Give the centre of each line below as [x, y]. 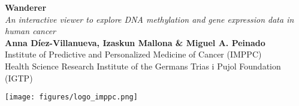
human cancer [30, 31]
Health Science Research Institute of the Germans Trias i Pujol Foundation [143, 66]
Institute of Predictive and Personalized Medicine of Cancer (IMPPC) [133, 54]
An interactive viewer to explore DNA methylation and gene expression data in [149, 19]
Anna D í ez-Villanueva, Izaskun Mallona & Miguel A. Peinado [135, 42]
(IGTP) [19, 78]
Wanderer [26, 7]
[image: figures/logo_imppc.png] [71, 97]
